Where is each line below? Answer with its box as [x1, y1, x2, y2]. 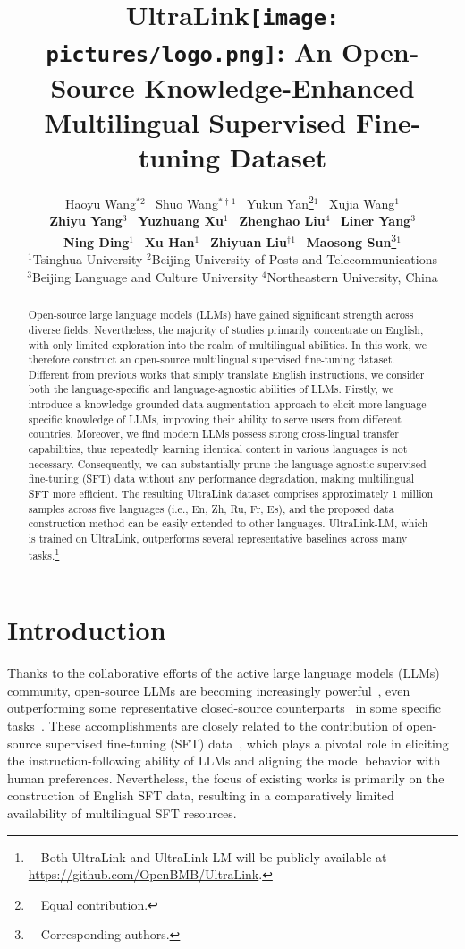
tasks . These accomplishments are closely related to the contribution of [7, 716, 402, 735]
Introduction [7, 611, 166, 648]
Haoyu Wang [65, 193, 136, 212]
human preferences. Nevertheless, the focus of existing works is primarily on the [7, 768, 444, 787]
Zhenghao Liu [239, 211, 325, 230]
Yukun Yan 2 [247, 192, 314, 212]
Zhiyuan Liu [209, 232, 287, 251]
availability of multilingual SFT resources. [7, 804, 237, 823]
